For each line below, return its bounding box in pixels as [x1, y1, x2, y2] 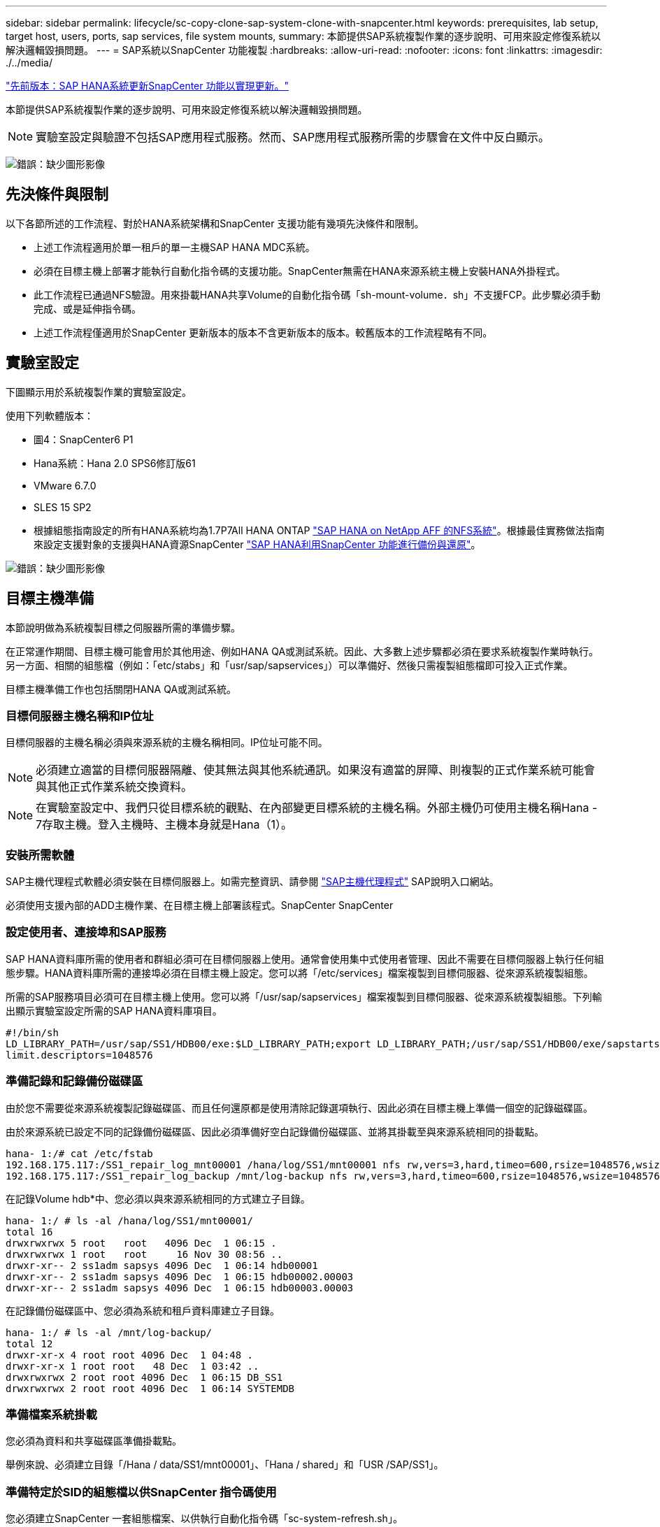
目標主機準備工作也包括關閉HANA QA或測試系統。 [6, 682, 237, 695]
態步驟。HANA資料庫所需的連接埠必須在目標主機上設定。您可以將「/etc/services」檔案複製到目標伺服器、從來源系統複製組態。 [6, 966, 594, 979]
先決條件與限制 [6, 185, 108, 203]
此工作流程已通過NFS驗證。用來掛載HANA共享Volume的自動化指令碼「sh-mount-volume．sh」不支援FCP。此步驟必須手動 [34, 288, 601, 301]
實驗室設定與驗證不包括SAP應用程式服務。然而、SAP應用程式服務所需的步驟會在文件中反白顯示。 [36, 130, 550, 144]
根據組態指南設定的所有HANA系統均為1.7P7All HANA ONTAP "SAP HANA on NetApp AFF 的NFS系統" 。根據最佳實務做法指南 [34, 524, 605, 536]
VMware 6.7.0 [34, 479, 96, 492]
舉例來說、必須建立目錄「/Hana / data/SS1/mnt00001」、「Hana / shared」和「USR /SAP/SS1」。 [6, 1458, 444, 1471]
